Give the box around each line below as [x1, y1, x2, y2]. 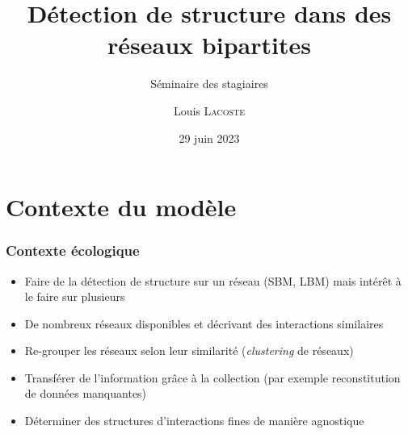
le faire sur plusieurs [24, 288, 125, 305]
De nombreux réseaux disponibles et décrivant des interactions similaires [24, 315, 384, 332]
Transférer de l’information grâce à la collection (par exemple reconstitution [24, 369, 401, 386]
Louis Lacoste [173, 102, 246, 119]
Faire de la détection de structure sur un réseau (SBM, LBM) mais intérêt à [24, 272, 402, 289]
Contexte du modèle [6, 190, 237, 223]
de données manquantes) [24, 385, 147, 402]
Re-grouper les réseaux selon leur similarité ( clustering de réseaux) [24, 342, 354, 359]
